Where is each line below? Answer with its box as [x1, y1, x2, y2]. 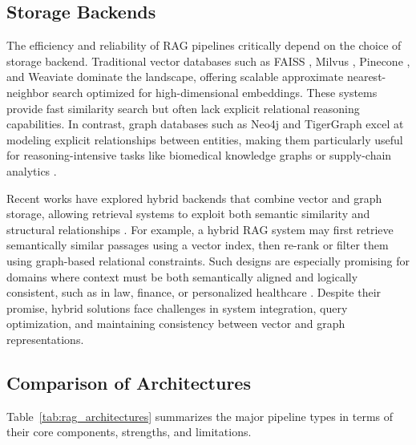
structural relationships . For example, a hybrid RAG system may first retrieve [6, 220, 394, 237]
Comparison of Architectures [6, 370, 251, 394]
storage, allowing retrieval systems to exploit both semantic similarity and [6, 205, 370, 222]
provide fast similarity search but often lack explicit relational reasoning [6, 99, 360, 116]
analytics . [6, 162, 57, 179]
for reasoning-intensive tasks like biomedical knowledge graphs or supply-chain [6, 147, 392, 164]
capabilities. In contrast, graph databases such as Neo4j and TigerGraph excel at [6, 115, 404, 132]
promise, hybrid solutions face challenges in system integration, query [6, 299, 348, 316]
